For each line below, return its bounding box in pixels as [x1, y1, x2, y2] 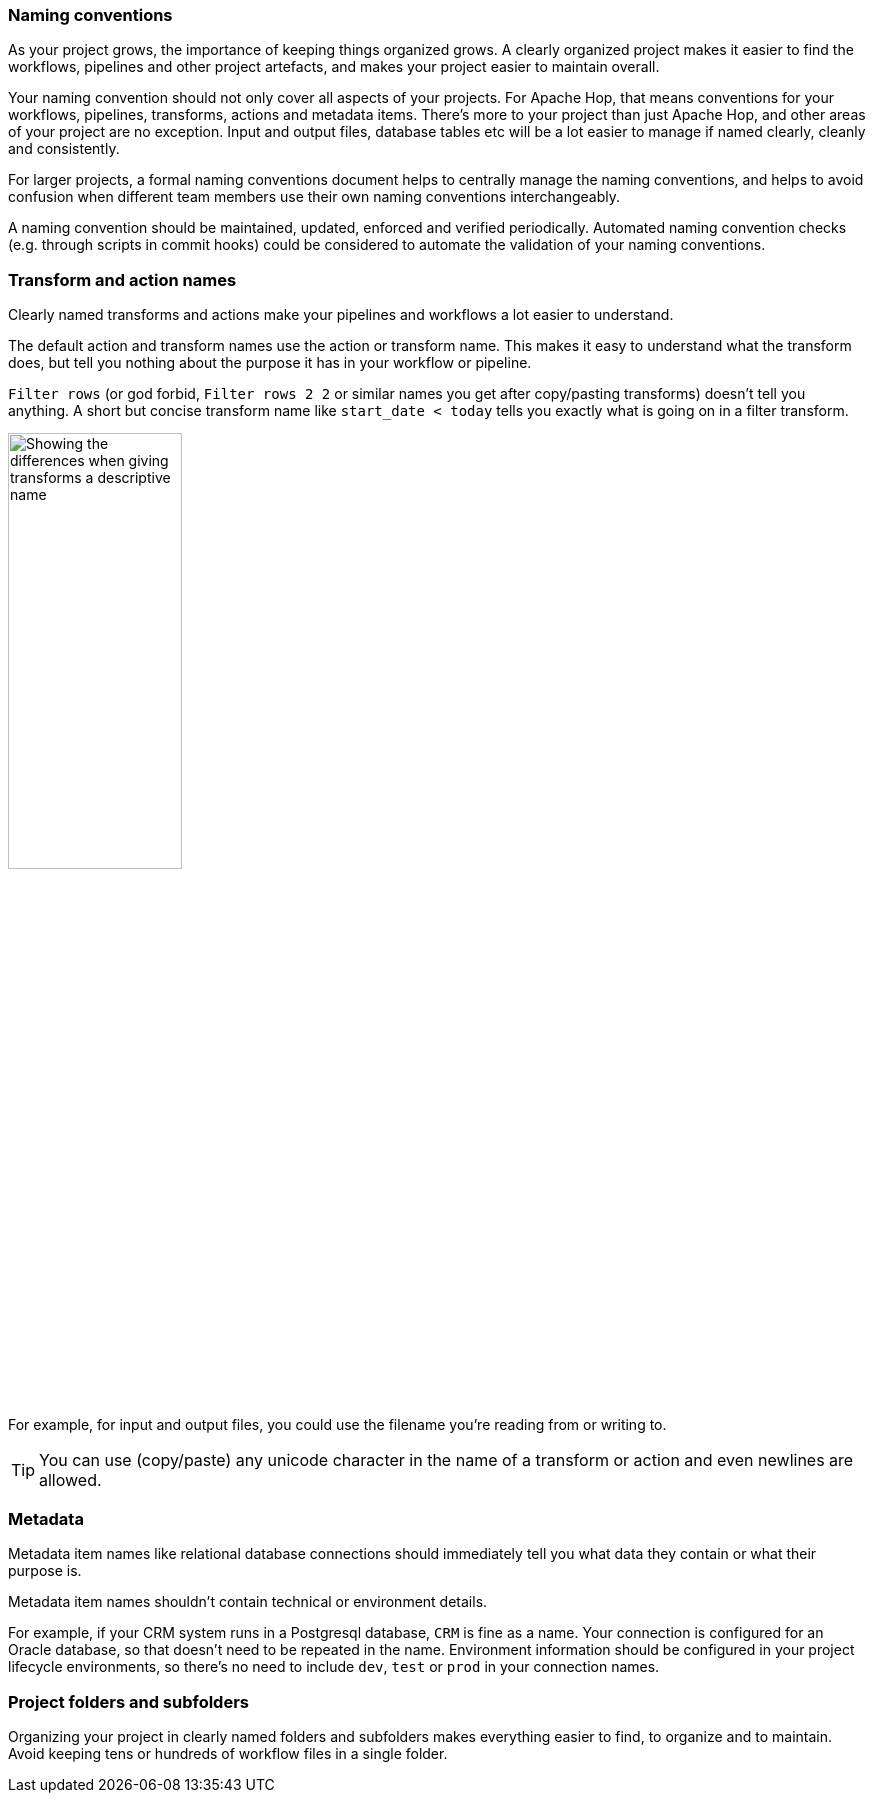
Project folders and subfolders [8, 1691, 249, 1712]
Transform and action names [8, 269, 237, 290]
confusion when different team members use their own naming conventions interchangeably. [8, 188, 620, 206]
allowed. [39, 1469, 102, 1490]
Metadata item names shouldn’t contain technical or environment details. [8, 1593, 488, 1611]
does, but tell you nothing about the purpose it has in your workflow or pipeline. [8, 354, 532, 372]
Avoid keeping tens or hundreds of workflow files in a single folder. [8, 1745, 448, 1763]
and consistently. [8, 140, 120, 158]
